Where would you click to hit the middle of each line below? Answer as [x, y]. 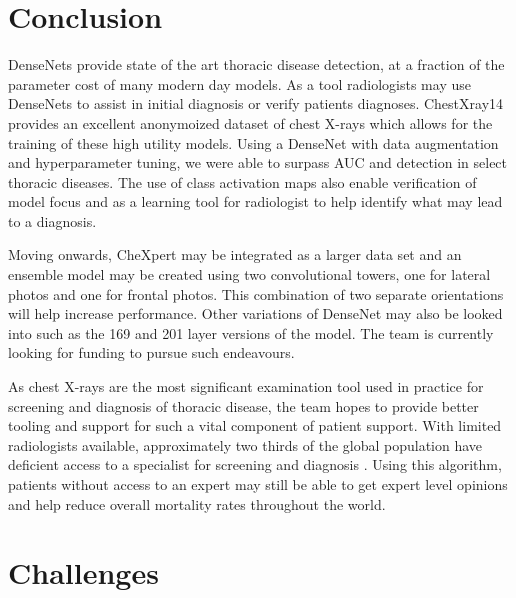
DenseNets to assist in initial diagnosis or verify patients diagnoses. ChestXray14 [256, 103]
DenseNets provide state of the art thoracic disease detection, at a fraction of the [256, 64]
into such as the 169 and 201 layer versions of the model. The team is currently [251, 332]
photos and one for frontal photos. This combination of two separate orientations [256, 293]
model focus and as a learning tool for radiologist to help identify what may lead [255, 201]
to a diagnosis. [52, 220]
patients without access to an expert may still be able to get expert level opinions [258, 484]
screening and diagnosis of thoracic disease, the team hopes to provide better [243, 405]
